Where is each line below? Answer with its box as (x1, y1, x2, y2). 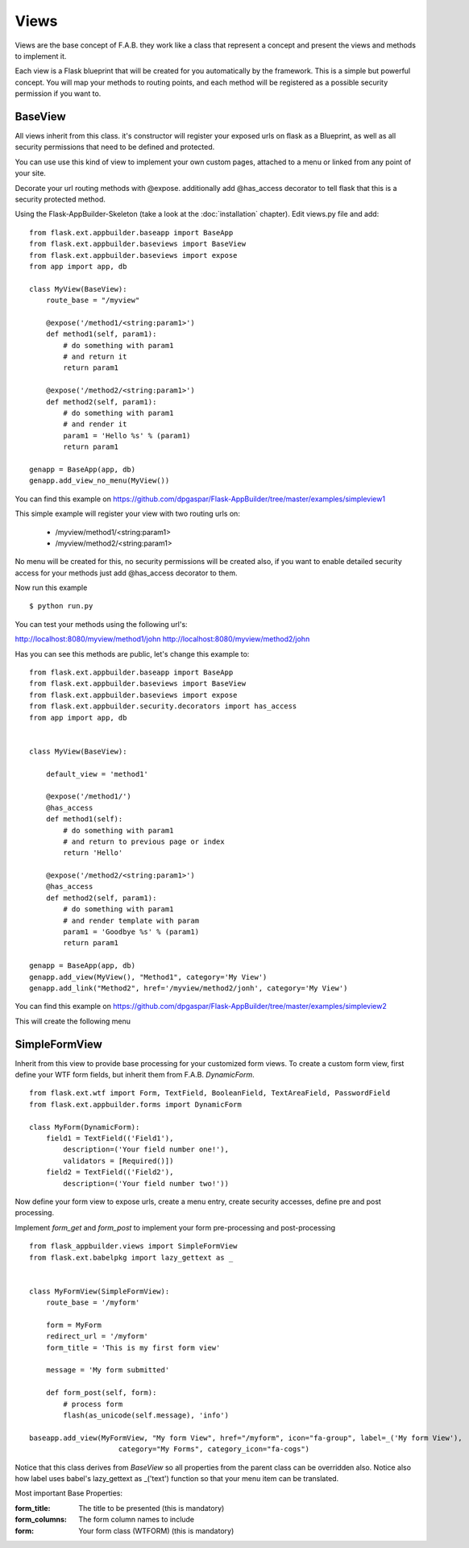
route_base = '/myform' (45, 1298, 140, 1307)
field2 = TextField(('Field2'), (45, 1168, 174, 1177)
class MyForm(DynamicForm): (29, 1123, 140, 1131)
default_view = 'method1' (45, 770, 149, 778)
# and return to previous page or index (63, 836, 225, 846)
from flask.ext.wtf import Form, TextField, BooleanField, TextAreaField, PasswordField (29, 1089, 391, 1098)
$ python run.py (29, 601, 93, 611)
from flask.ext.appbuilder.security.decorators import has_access (29, 702, 297, 711)
